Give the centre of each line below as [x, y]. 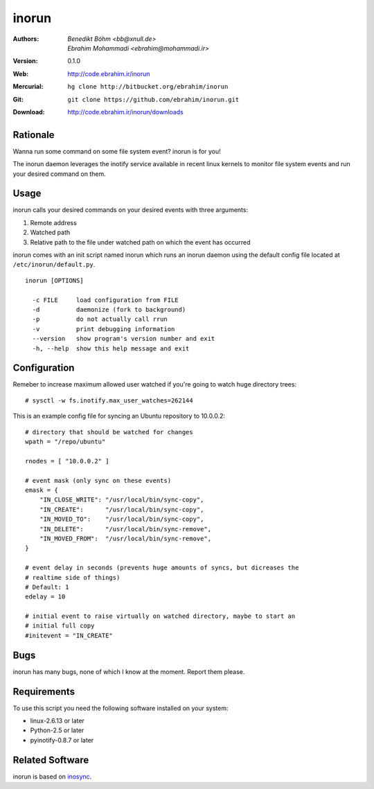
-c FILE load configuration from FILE [106, 300]
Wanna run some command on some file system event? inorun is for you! [117, 151]
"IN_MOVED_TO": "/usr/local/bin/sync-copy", [122, 519]
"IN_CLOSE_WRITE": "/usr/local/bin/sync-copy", [122, 500]
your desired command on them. [60, 174]
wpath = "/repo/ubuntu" [65, 442]
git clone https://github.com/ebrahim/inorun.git [153, 99]
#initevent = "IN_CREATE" [69, 635]
